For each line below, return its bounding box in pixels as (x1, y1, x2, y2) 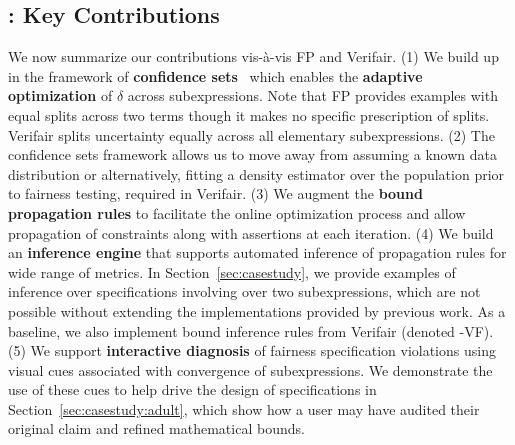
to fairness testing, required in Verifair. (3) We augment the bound (8, 183, 423, 204)
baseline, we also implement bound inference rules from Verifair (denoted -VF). (8, 320, 494, 341)
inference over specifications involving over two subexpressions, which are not (8, 281, 481, 302)
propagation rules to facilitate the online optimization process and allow (8, 202, 466, 223)
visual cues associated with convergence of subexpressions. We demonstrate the (8, 359, 493, 380)
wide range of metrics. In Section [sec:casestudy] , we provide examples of (8, 261, 456, 282)
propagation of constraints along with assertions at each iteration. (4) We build (8, 222, 494, 243)
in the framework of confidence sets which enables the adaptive (8, 65, 423, 86)
